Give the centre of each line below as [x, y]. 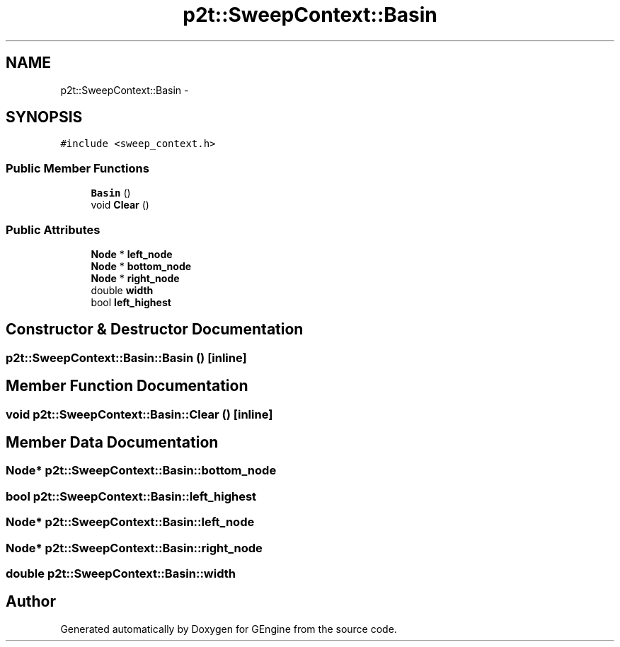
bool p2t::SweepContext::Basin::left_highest [131, 496]
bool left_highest [131, 302]
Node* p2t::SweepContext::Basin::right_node [134, 548]
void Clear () [120, 205]
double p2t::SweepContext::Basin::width [121, 573]
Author [31, 602]
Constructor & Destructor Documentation [155, 330]
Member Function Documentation [127, 386]
